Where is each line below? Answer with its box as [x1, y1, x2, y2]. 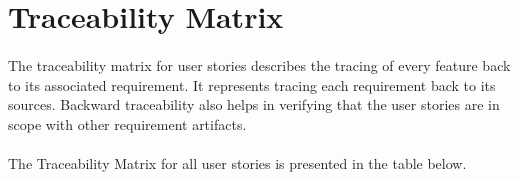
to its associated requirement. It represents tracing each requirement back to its [8, 74, 496, 95]
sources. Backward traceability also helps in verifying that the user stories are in [8, 94, 500, 115]
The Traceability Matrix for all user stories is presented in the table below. [8, 152, 467, 173]
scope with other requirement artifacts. [8, 113, 247, 134]
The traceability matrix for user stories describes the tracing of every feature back [8, 54, 511, 75]
